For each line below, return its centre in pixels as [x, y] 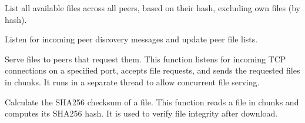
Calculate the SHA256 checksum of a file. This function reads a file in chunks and [152, 102]
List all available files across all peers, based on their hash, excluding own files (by [152, 8]
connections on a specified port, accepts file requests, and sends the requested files [152, 70]
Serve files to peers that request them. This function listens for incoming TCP [145, 59]
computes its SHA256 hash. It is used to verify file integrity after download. [141, 113]
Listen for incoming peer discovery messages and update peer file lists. [131, 39]
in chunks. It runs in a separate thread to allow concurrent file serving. [132, 82]
